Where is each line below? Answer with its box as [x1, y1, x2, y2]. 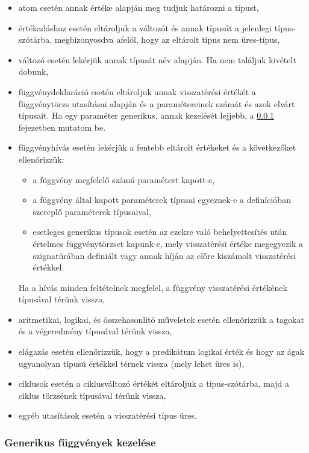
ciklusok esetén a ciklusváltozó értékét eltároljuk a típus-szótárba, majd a [18, 377, 290, 390]
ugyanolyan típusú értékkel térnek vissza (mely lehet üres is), [18, 357, 245, 369]
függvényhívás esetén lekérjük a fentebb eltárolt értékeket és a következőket [18, 141, 296, 154]
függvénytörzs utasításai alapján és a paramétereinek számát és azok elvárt [18, 97, 295, 110]
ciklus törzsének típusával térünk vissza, [18, 389, 166, 401]
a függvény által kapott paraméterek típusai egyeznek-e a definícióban [33, 193, 291, 206]
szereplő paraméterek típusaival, [33, 205, 151, 217]
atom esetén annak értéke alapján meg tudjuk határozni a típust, [18, 1, 259, 13]
